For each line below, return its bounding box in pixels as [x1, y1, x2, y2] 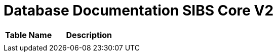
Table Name [5, 29, 52, 40]
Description [66, 29, 112, 40]
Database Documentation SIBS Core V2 [4, 2, 274, 19]
